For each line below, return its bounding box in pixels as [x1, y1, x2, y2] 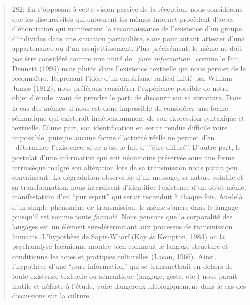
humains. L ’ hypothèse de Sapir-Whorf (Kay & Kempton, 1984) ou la [12, 231, 225, 241]
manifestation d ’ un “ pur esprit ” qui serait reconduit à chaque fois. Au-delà [12, 191, 243, 202]
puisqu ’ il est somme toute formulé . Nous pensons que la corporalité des [12, 211, 233, 222]
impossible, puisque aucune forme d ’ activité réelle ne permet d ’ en [12, 132, 215, 142]
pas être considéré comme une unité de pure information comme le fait [12, 53, 238, 63]
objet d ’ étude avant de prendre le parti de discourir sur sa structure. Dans [12, 92, 242, 103]
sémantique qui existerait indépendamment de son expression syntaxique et [12, 112, 245, 123]
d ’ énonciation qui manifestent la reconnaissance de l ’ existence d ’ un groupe [12, 23, 242, 34]
